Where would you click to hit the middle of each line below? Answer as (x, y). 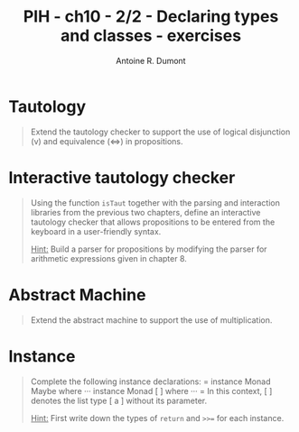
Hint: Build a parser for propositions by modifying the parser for (149, 249)
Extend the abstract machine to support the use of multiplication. (151, 320)
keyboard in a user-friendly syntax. (96, 231)
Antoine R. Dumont (151, 60)
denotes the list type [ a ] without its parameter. (119, 400)
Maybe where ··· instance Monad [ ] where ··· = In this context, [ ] (151, 391)
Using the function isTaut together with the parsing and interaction (155, 202)
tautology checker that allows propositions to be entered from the (153, 222)
